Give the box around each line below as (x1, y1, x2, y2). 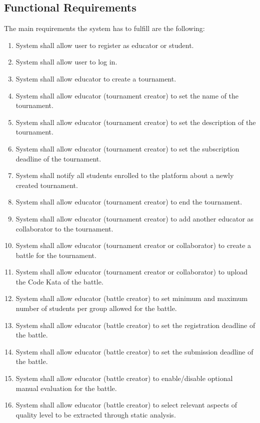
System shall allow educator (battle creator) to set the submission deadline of (15, 346, 253, 356)
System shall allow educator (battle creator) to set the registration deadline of (15, 319, 255, 330)
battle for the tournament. (15, 249, 96, 260)
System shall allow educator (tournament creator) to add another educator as (15, 213, 254, 223)
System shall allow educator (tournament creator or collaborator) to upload (15, 266, 248, 277)
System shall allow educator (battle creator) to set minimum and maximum (15, 293, 248, 303)
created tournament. (15, 179, 78, 190)
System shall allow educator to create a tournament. (15, 73, 176, 83)
